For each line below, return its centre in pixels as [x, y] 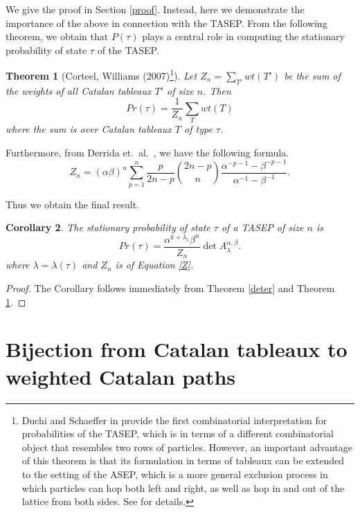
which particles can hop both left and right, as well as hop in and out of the [183, 487]
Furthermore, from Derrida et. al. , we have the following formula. [147, 152]
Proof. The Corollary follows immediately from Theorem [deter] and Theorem [170, 288]
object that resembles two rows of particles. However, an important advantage [187, 447]
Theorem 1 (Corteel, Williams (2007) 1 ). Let [101, 75]
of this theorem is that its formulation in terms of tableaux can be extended [183, 460]
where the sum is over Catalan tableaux [89, 129]
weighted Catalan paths [120, 376]
